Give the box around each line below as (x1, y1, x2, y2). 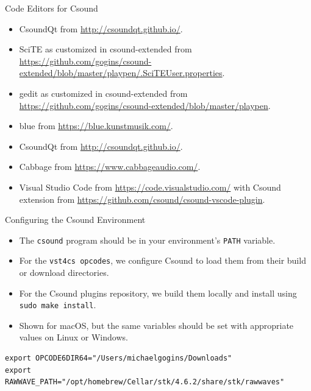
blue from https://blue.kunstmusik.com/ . (19, 119, 173, 132)
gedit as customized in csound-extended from (19, 86, 188, 99)
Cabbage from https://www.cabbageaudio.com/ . (19, 160, 201, 173)
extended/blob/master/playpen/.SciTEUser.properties (19, 66, 223, 79)
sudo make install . (19, 298, 96, 311)
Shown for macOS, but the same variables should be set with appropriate (19, 319, 294, 331)
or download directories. (19, 266, 109, 279)
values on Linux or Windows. (19, 331, 128, 343)
